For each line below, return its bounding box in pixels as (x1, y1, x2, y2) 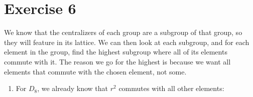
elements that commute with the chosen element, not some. (4, 66, 187, 76)
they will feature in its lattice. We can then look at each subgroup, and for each (4, 36, 249, 47)
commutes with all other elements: (118, 83, 224, 93)
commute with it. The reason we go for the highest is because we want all (4, 56, 231, 66)
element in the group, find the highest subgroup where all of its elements (4, 46, 227, 57)
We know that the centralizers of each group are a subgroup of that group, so (4, 27, 242, 37)
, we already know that (37, 83, 108, 93)
